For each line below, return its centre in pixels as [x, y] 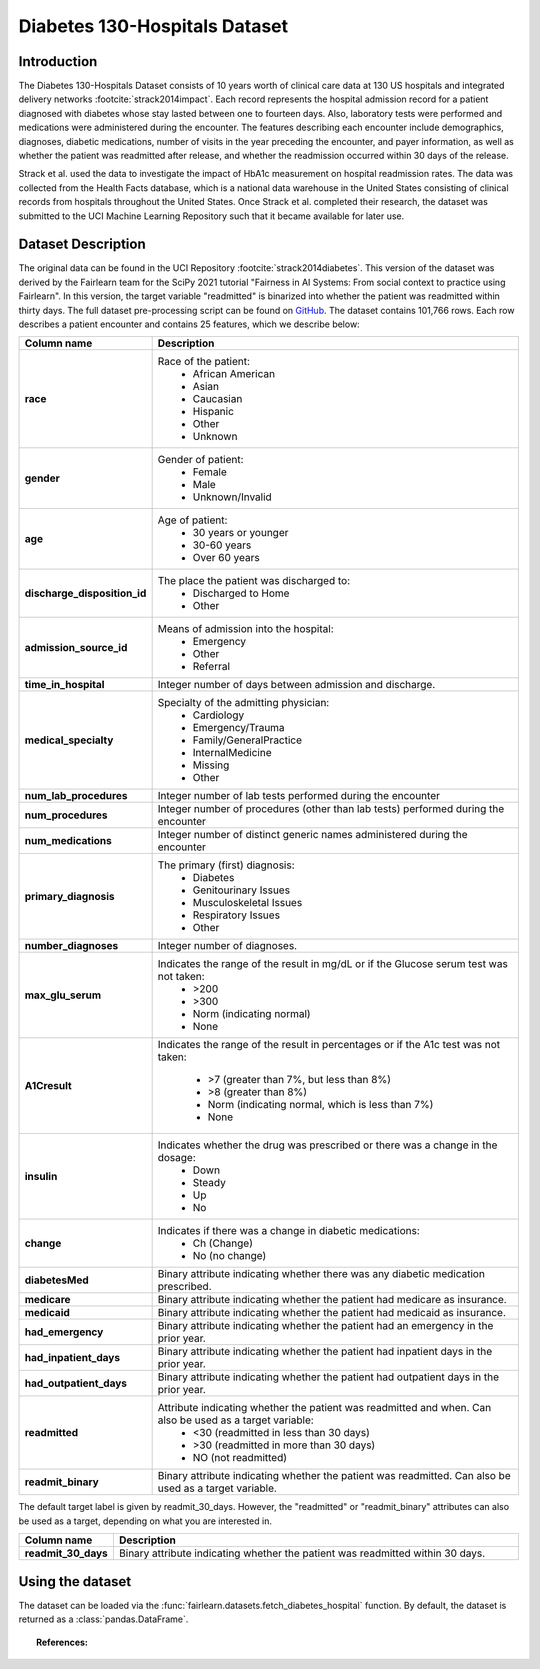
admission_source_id [76, 648]
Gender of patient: [200, 460]
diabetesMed [56, 1280]
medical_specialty [69, 740]
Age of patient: [192, 520]
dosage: [177, 1158]
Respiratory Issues [236, 915]
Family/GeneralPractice [247, 740]
